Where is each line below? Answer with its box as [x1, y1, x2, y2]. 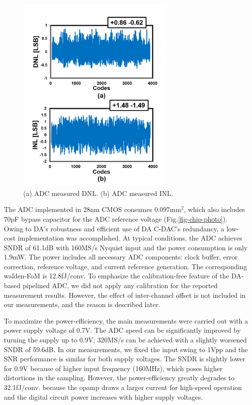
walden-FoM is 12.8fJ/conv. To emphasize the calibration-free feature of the [4, 271, 229, 281]
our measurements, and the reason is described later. [4, 299, 160, 309]
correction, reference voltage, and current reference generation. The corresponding [4, 261, 247, 271]
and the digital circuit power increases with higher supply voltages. [4, 391, 203, 402]
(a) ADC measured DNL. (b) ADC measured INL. [23, 188, 173, 198]
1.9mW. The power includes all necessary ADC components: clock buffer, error [4, 252, 238, 262]
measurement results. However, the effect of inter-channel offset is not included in [4, 290, 246, 300]
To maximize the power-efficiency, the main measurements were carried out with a [4, 315, 248, 325]
